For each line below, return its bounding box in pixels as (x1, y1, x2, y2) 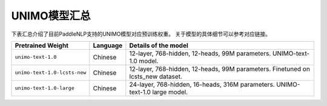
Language (93, 41, 123, 50)
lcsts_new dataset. (129, 72, 183, 81)
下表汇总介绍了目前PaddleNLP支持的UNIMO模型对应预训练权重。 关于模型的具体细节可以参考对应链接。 (11, 30, 271, 38)
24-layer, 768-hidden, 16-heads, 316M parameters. (129, 80, 275, 88)
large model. (152, 88, 188, 96)
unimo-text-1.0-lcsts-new (15, 70, 87, 76)
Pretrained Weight (15, 41, 69, 50)
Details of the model (129, 41, 189, 50)
